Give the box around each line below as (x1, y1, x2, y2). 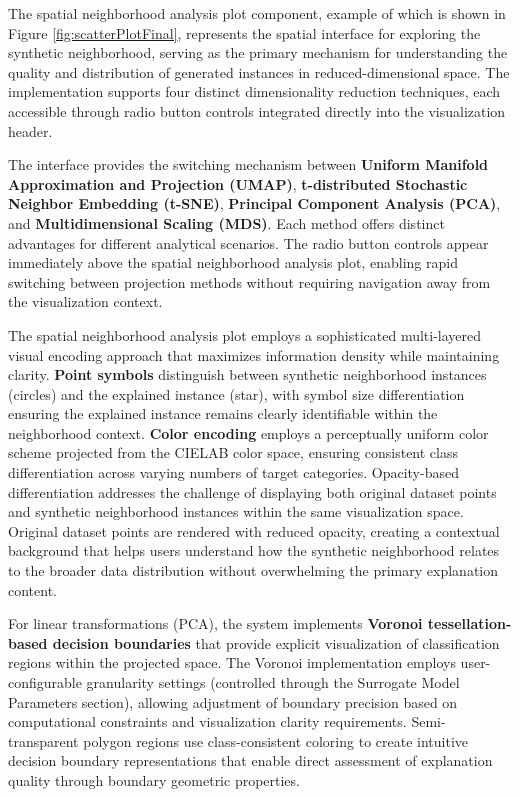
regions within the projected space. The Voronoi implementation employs (8, 652, 456, 673)
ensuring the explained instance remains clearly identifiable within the (8, 403, 438, 424)
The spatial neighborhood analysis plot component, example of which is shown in (8, 3, 506, 23)
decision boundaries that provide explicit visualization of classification (52, 632, 500, 653)
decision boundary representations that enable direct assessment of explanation (8, 750, 493, 771)
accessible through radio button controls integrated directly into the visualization (8, 100, 506, 121)
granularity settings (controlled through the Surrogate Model (86, 672, 460, 692)
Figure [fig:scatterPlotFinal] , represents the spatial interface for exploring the (8, 22, 481, 43)
